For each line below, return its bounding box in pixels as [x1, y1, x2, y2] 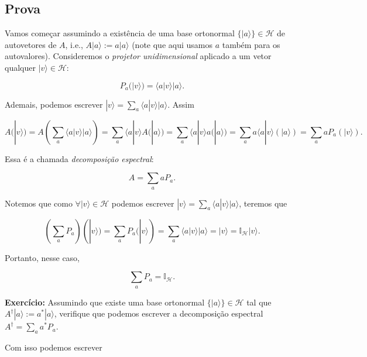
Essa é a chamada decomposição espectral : [5, 152, 154, 164]
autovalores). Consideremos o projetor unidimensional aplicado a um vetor [5, 50, 272, 62]
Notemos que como [5, 197, 73, 209]
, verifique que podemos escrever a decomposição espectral [54, 307, 263, 320]
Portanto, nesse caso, [5, 251, 80, 263]
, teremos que [239, 197, 287, 209]
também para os [222, 38, 280, 50]
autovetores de [5, 38, 57, 50]
